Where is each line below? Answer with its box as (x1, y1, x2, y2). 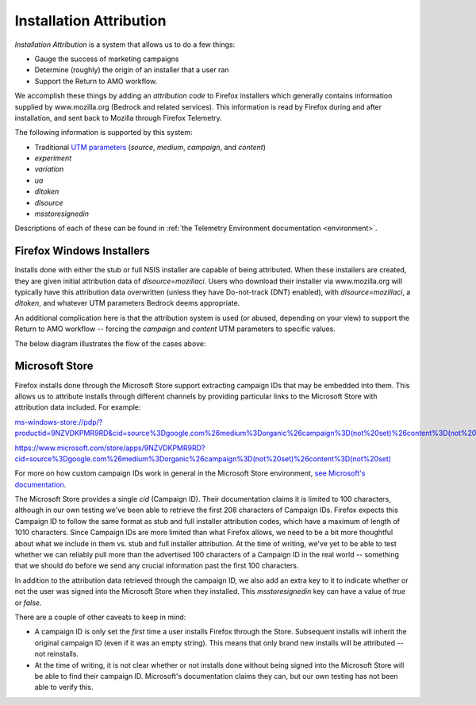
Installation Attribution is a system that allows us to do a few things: (14, 40, 236, 49)
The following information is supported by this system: (14, 128, 193, 137)
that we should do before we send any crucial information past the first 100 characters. (14, 561, 299, 571)
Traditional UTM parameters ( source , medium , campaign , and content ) (34, 142, 266, 152)
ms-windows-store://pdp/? (14, 417, 103, 426)
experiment (34, 153, 72, 163)
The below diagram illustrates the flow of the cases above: (14, 338, 206, 349)
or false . (14, 598, 42, 607)
